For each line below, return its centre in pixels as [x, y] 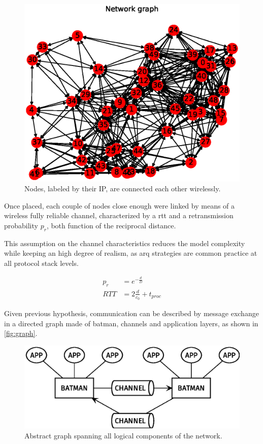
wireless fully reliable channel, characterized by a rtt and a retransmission [119, 215]
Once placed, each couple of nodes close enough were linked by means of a [120, 205]
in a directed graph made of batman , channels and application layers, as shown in [131, 323]
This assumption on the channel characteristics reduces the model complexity [125, 243]
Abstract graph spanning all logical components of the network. [123, 435]
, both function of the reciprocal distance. [111, 225]
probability [21, 225]
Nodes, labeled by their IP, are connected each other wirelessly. [123, 189]
